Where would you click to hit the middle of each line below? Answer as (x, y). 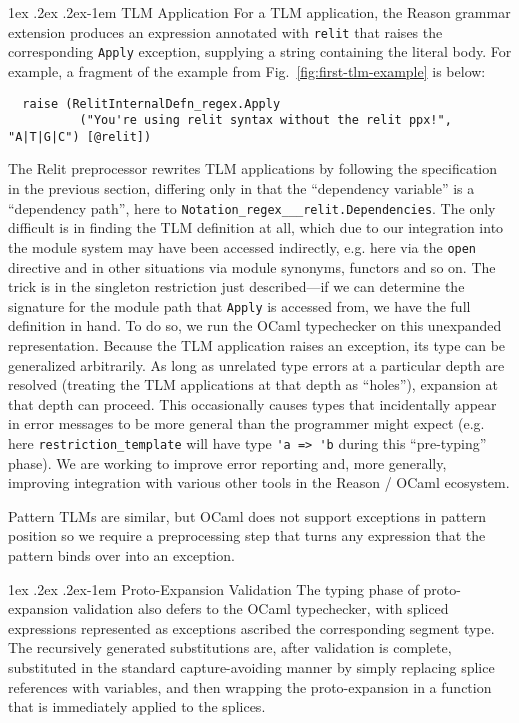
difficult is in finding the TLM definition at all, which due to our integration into (256, 227)
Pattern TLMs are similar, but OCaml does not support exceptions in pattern (247, 515)
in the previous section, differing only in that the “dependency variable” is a (241, 188)
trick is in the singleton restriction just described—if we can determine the (236, 286)
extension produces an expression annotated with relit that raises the (225, 31)
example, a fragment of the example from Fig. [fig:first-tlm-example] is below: (247, 70)
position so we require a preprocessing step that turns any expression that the (247, 535)
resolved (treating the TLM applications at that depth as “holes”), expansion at (253, 384)
